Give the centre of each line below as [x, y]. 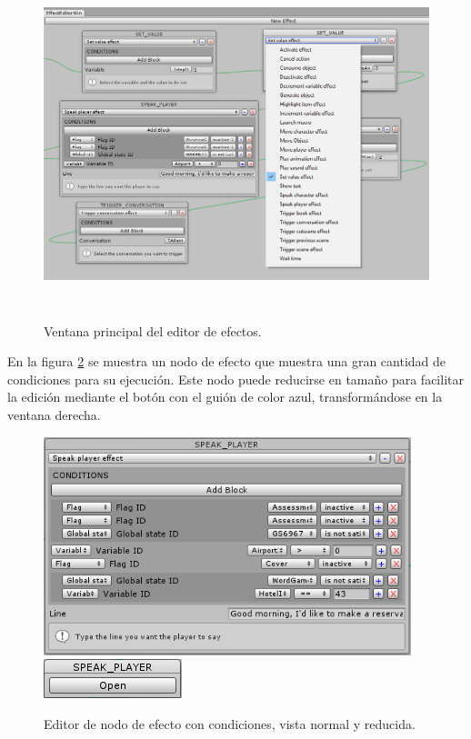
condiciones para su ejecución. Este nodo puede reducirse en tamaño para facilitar [235, 379]
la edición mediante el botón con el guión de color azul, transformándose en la [225, 397]
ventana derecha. [54, 414]
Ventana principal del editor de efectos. [153, 330]
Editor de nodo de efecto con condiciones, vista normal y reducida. [230, 723]
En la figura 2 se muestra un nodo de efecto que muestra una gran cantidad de [227, 361]
